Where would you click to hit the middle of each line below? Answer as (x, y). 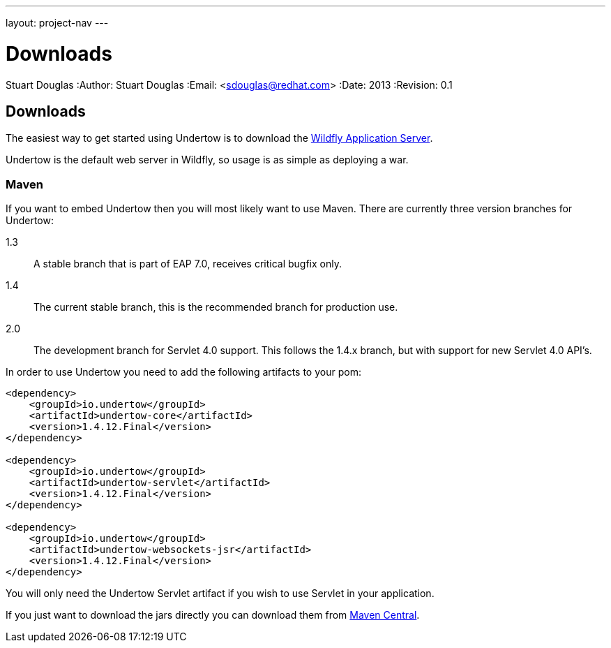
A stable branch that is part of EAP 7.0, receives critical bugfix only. (188, 264)
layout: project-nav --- (57, 23)
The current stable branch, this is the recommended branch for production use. (216, 307)
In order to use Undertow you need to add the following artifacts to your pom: (183, 372)
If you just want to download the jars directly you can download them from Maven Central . (213, 615)
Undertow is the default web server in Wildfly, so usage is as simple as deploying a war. (207, 160)
